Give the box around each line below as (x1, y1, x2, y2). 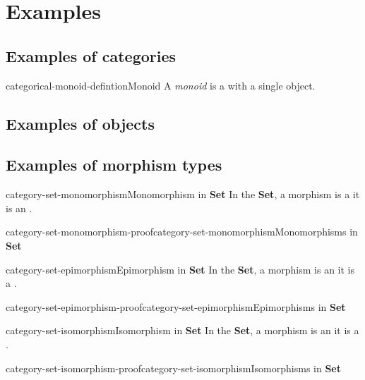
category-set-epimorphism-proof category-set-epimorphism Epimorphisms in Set (6, 299, 346, 314)
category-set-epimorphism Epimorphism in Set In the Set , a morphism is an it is (6, 262, 355, 276)
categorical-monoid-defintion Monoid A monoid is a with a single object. (6, 78, 316, 92)
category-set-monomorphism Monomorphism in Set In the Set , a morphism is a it (6, 187, 360, 202)
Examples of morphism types (6, 154, 222, 176)
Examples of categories (6, 44, 176, 66)
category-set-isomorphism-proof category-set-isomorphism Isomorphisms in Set (6, 360, 342, 375)
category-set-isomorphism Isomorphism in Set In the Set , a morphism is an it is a (6, 323, 359, 338)
